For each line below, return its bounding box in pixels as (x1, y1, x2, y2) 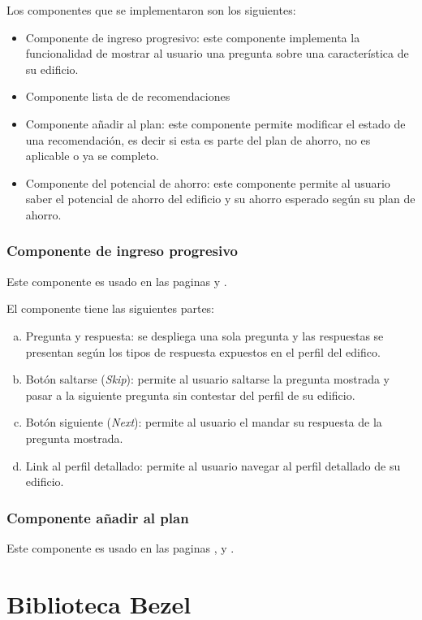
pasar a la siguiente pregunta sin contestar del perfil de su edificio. (25, 386, 355, 403)
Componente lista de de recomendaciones (25, 88, 230, 105)
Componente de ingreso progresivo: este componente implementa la (25, 28, 360, 46)
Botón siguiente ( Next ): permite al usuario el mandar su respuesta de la (25, 414, 382, 431)
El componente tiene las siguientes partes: (6, 300, 215, 317)
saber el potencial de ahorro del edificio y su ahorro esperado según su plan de (25, 190, 416, 207)
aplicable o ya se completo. (25, 147, 159, 164)
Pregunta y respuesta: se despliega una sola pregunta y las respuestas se (25, 327, 384, 344)
